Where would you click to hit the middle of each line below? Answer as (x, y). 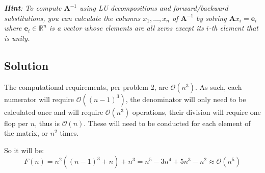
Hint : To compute (33, 8)
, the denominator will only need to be (186, 99)
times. (69, 133)
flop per (16, 123)
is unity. (17, 38)
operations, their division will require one (196, 112)
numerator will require (39, 99)
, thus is (47, 123)
